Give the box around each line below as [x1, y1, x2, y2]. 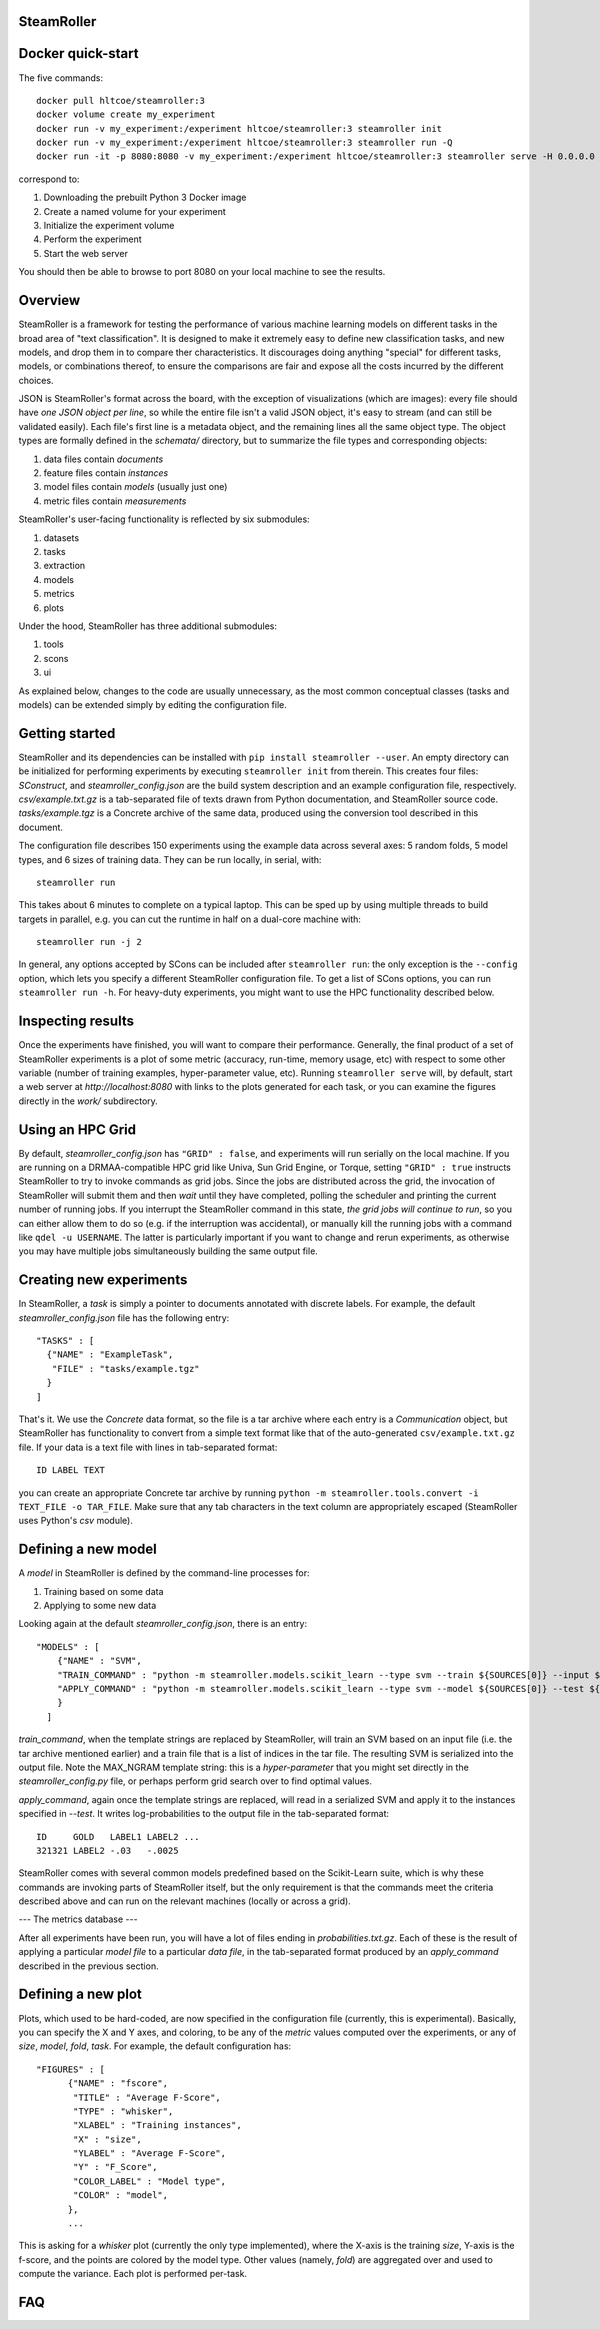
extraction [43, 560, 86, 572]
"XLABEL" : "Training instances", [73, 2120, 242, 2131]
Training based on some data [43, 1585, 164, 1597]
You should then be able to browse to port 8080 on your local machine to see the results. [18, 266, 386, 278]
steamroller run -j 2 [36, 936, 142, 948]
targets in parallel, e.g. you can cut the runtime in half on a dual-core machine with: [18, 913, 362, 925]
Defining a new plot [18, 1986, 142, 2003]
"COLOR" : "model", [73, 2190, 169, 2201]
